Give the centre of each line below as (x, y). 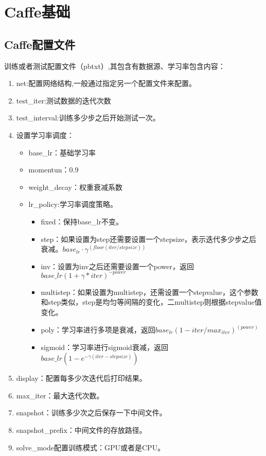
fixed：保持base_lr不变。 (82, 221)
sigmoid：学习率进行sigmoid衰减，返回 (104, 347)
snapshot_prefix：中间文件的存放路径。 (81, 429)
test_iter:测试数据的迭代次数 (64, 100)
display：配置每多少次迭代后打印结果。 (81, 378)
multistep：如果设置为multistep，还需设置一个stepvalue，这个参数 (149, 292)
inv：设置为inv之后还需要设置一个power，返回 (117, 266)
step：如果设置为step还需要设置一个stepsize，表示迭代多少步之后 (149, 239)
